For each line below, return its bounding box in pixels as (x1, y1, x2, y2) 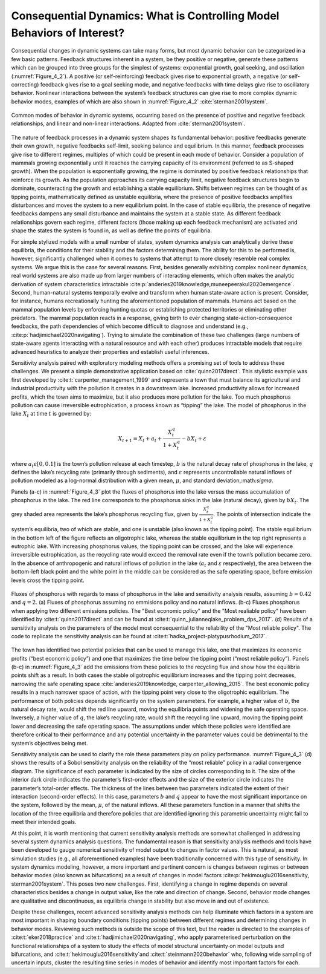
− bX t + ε (181, 435, 206, 443)
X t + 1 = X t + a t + (118, 435, 162, 443)
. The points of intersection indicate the (213, 511, 311, 518)
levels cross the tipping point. (11, 577, 85, 584)
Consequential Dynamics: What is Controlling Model (11, 9, 280, 22)
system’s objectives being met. (11, 739, 88, 747)
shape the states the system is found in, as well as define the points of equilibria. (11, 227, 213, 234)
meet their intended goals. (11, 819, 77, 826)
